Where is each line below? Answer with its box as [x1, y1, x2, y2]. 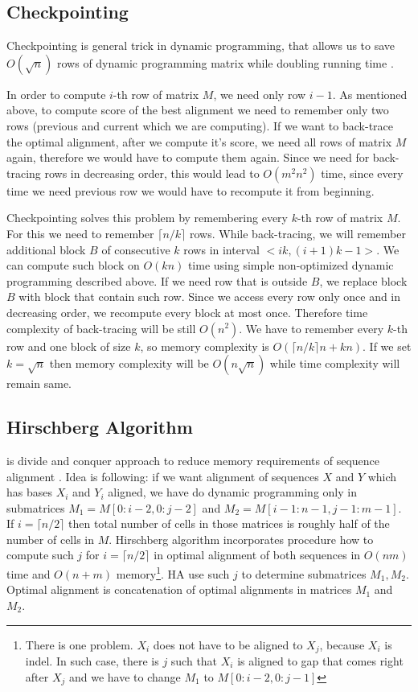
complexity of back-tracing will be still [6, 319, 196, 336]
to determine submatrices [241, 565, 367, 582]
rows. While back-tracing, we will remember [189, 224, 406, 241]
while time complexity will [269, 355, 400, 372]
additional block [6, 241, 86, 257]
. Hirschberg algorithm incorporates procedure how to [109, 530, 374, 547]
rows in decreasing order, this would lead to [44, 164, 260, 181]
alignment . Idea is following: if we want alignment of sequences [6, 468, 319, 484]
